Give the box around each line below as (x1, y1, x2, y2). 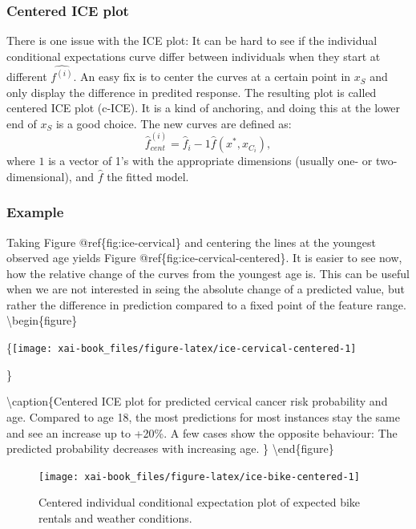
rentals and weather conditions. (38, 509, 192, 526)
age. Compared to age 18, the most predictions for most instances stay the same (6, 408, 400, 425)
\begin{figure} (6, 312, 78, 329)
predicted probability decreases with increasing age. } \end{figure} (6, 440, 334, 457)
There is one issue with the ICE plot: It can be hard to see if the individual (6, 32, 378, 49)
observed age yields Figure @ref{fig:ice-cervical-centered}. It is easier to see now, (6, 249, 402, 266)
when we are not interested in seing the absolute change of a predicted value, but (6, 281, 405, 297)
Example (6, 202, 64, 222)
